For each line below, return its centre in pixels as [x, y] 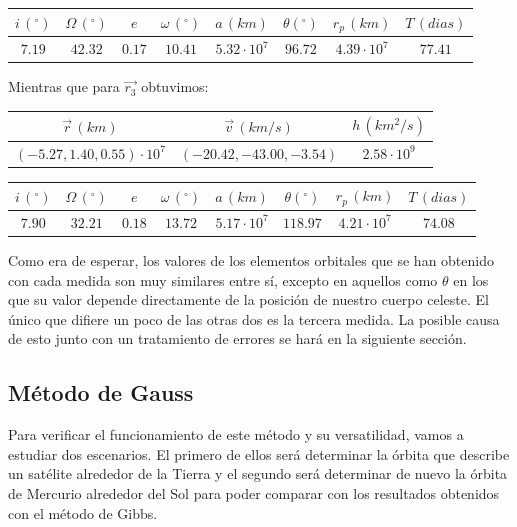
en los [471, 279]
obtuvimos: [175, 86]
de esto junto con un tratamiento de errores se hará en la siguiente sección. [237, 338]
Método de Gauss [101, 392]
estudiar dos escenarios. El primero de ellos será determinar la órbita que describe [259, 453]
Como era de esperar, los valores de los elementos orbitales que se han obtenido [251, 260]
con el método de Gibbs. [83, 512]
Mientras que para [64, 86]
